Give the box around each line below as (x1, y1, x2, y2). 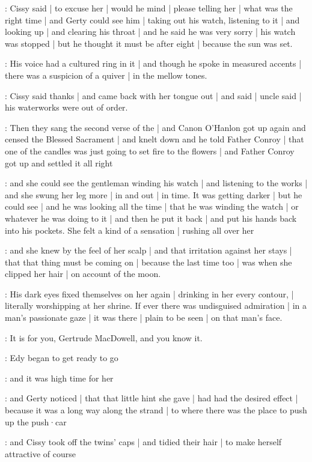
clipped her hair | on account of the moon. (5, 267, 161, 280)
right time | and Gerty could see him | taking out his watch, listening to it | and (5, 13, 300, 26)
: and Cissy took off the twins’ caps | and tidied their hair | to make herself (5, 436, 282, 448)
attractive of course (5, 447, 76, 460)
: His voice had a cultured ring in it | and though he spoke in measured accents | (5, 57, 302, 70)
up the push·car (5, 415, 67, 428)
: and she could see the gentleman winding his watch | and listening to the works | (5, 177, 308, 189)
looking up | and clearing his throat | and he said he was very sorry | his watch (5, 25, 296, 38)
